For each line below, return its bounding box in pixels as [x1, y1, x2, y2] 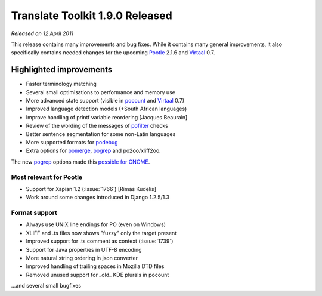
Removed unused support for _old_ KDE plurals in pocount [26, 271, 169, 278]
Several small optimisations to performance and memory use [26, 88, 176, 95]
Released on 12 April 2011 [11, 30, 74, 37]
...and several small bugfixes [11, 282, 82, 289]
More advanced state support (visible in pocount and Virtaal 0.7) [26, 97, 185, 104]
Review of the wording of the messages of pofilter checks [26, 122, 168, 129]
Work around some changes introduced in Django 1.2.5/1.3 [26, 194, 170, 201]
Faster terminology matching [26, 81, 97, 88]
